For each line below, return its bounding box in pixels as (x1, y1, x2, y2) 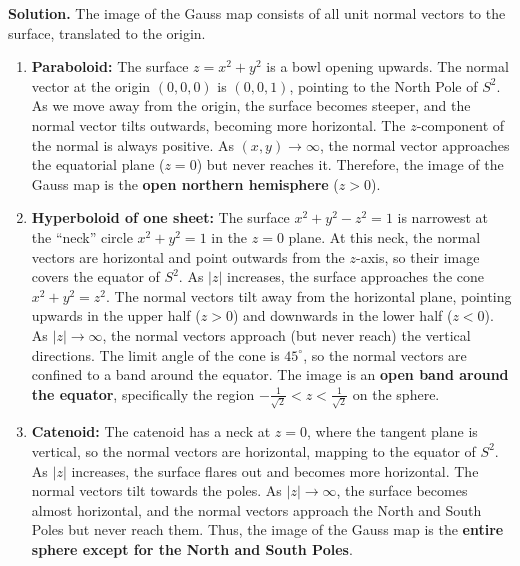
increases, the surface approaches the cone (227, 266, 485, 287)
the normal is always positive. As (31, 134, 234, 155)
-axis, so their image (356, 246, 480, 267)
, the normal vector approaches (319, 134, 510, 155)
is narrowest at (397, 207, 488, 228)
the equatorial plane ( (31, 154, 165, 175)
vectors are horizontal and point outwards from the (31, 246, 345, 267)
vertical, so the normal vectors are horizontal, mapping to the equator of (31, 440, 476, 461)
